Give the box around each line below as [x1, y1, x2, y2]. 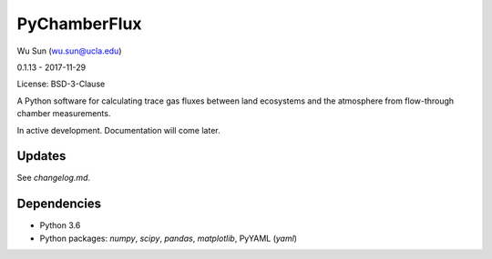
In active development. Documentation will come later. [16, 125, 220, 135]
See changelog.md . [16, 173, 91, 184]
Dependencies [16, 196, 102, 212]
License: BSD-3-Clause [16, 78, 106, 90]
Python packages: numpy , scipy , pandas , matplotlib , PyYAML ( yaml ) [39, 233, 298, 244]
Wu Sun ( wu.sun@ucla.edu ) [16, 45, 122, 56]
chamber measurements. [16, 108, 111, 119]
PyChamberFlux [16, 14, 142, 34]
